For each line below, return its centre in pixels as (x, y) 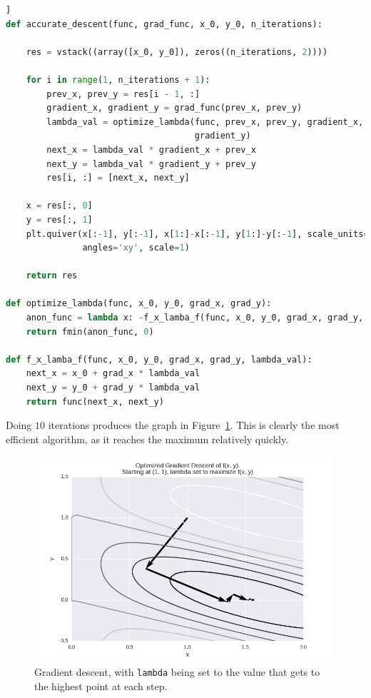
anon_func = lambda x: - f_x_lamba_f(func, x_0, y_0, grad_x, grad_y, (195, 318)
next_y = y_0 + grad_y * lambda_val (113, 388)
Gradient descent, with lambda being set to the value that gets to (177, 672)
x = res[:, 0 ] (59, 206)
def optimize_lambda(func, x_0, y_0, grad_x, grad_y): (139, 304)
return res (52, 276)
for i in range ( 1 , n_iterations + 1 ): (118, 80)
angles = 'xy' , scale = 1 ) (136, 248)
